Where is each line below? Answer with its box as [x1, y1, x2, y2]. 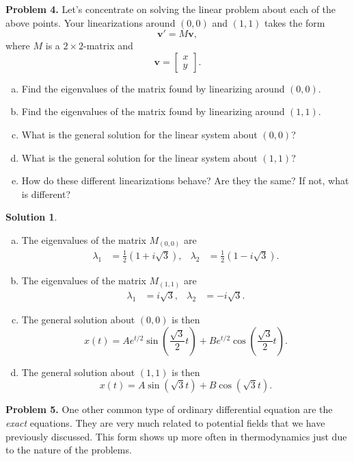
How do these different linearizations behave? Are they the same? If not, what [21, 173, 349, 188]
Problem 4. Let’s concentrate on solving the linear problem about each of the [5, 2, 336, 16]
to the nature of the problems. [5, 443, 132, 457]
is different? [21, 186, 71, 201]
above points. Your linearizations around [5, 15, 176, 29]
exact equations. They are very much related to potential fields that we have [5, 415, 325, 429]
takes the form [264, 15, 325, 29]
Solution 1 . [5, 210, 57, 224]
